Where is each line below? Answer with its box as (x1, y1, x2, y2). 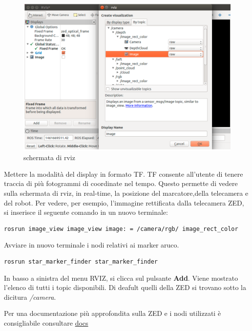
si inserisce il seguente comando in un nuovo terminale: (4, 207, 168, 217)
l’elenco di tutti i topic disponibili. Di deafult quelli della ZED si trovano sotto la (4, 282, 246, 292)
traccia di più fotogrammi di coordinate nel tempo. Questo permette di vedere (4, 178, 238, 188)
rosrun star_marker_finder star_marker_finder (4, 258, 158, 265)
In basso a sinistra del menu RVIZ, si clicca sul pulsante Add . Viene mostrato (4, 272, 238, 283)
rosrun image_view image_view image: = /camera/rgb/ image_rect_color (4, 225, 238, 232)
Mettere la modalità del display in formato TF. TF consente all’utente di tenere (4, 168, 243, 179)
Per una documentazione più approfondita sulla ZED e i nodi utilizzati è (4, 308, 221, 318)
